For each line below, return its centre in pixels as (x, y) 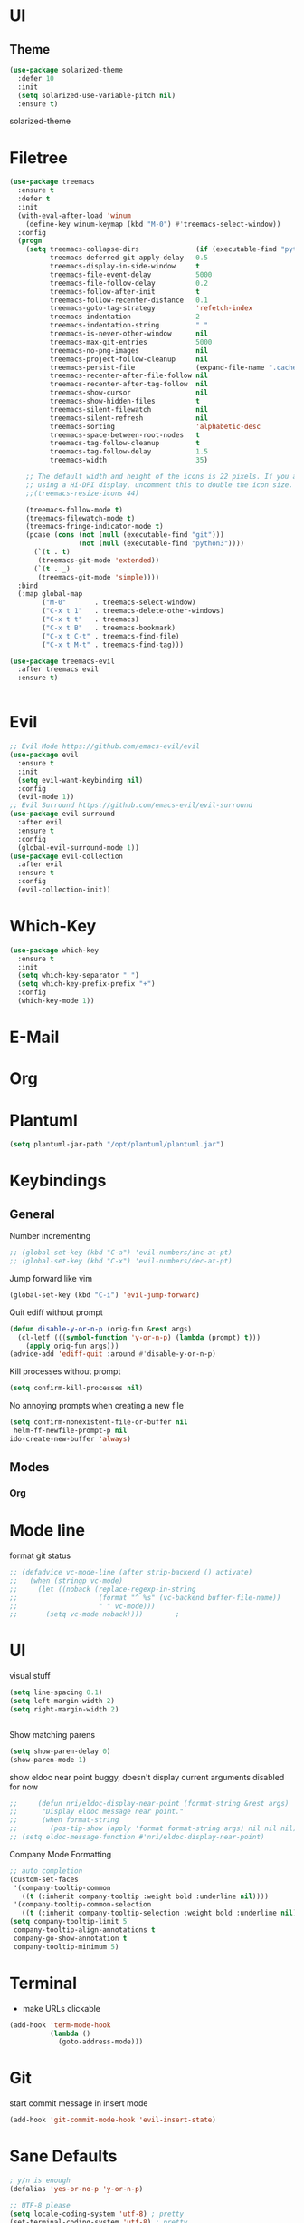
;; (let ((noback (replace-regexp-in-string (103, 1589)
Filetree (38, 157)
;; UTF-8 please (40, 2205)
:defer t (34, 199)
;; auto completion (46, 1871)
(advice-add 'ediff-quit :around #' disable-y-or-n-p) (113, 1354)
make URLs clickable (62, 2008)
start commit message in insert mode (79, 2103)
